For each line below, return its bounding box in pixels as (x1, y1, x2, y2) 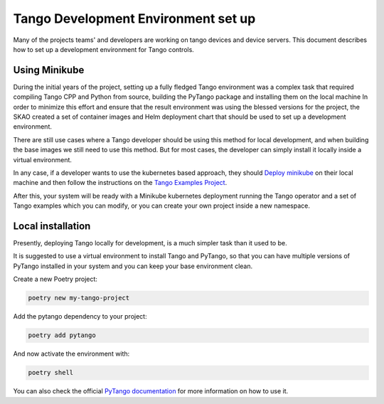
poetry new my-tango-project (28, 294, 130, 302)
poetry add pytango (28, 331, 96, 339)
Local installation (13, 220, 91, 232)
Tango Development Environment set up (13, 11, 256, 26)
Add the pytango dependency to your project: (13, 312, 147, 321)
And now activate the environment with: (13, 349, 130, 358)
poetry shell (28, 368, 74, 377)
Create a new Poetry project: (13, 275, 97, 284)
